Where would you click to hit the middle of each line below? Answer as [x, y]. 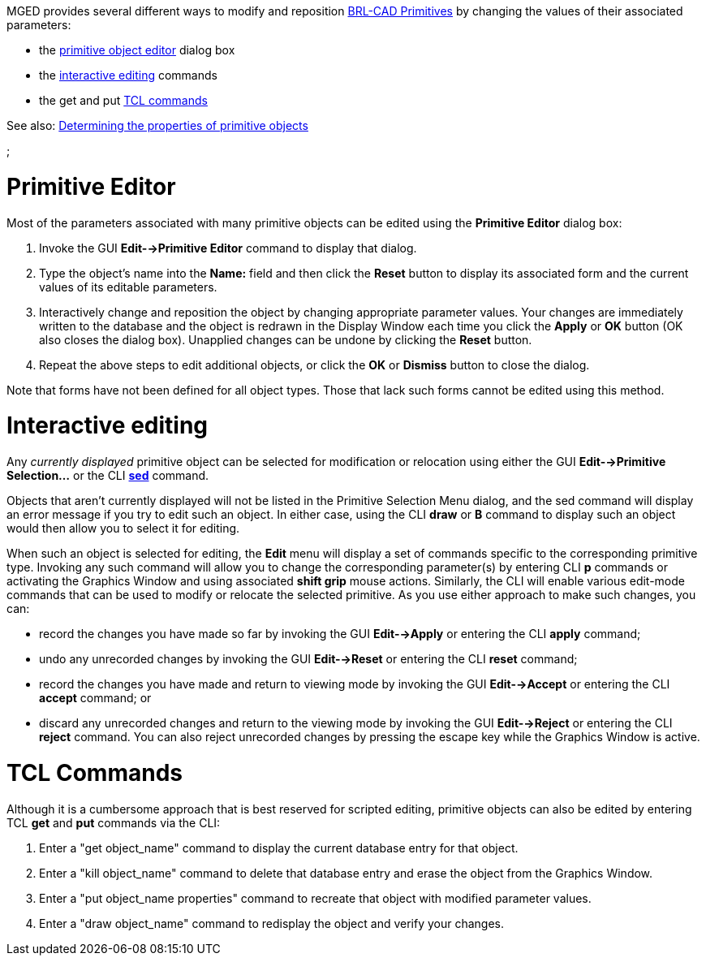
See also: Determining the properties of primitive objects [157, 125]
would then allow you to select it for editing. [123, 528]
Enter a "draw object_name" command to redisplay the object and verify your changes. [272, 923]
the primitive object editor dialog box [137, 50]
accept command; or [95, 698]
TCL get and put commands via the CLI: [114, 822]
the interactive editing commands [128, 75]
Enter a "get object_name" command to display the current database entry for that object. [279, 848]
